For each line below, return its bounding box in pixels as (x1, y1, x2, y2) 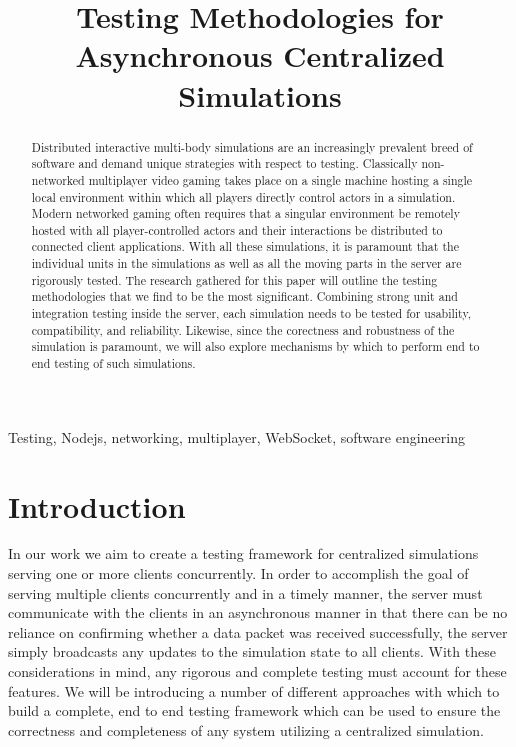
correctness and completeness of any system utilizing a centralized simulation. (8, 719, 484, 740)
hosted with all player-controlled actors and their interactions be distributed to (31, 221, 443, 238)
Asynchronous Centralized (75, 35, 445, 76)
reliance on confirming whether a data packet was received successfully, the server (8, 621, 508, 642)
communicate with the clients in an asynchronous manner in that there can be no (8, 602, 508, 623)
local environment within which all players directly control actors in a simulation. (31, 188, 456, 205)
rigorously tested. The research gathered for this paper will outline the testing (31, 271, 438, 288)
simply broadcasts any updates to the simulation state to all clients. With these (8, 641, 496, 662)
